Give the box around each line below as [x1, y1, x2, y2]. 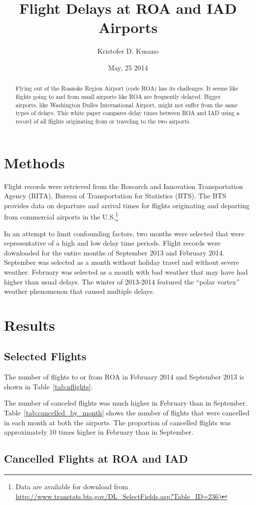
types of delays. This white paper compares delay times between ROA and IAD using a [15, 109, 240, 117]
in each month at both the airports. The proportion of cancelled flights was [4, 417, 231, 427]
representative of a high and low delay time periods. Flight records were [4, 238, 221, 248]
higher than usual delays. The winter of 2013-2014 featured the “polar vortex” [4, 276, 240, 286]
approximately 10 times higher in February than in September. [4, 427, 193, 437]
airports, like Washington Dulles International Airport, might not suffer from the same [15, 100, 238, 109]
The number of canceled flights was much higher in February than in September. [4, 398, 248, 408]
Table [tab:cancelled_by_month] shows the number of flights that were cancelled [4, 408, 250, 418]
